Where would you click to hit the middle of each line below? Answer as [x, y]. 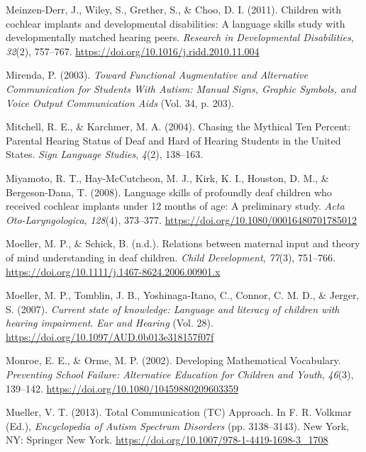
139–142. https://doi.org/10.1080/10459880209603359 [122, 388]
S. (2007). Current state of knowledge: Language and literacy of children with [173, 309]
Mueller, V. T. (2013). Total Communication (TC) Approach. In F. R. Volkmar [179, 412]
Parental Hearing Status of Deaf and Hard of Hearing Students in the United [173, 140]
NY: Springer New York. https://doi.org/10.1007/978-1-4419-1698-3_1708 [167, 440]
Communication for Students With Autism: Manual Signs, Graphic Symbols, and [181, 88]
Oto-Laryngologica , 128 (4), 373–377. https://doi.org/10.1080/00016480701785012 [182, 219]
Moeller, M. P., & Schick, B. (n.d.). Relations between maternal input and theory [183, 243]
